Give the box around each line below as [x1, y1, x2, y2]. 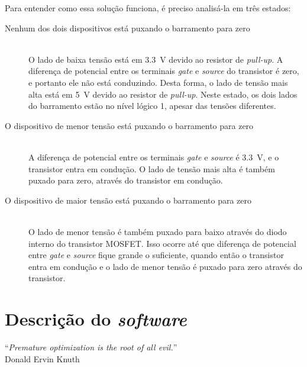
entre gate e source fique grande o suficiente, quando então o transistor [28, 249, 284, 261]
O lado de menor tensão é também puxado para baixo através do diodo [28, 225, 287, 237]
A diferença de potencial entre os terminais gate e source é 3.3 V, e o [28, 150, 279, 163]
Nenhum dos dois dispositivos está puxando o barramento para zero [5, 21, 250, 34]
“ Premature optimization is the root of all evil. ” [5, 341, 177, 353]
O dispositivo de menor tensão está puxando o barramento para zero [5, 119, 254, 131]
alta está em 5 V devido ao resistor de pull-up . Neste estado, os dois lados [28, 88, 298, 100]
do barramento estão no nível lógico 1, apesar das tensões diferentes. [28, 99, 276, 112]
